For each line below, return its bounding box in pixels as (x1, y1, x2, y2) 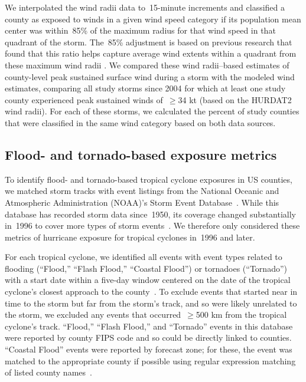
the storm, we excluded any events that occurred (5, 308, 181, 321)
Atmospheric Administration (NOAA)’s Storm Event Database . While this (5, 196, 279, 208)
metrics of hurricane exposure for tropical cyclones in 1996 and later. (5, 230, 255, 243)
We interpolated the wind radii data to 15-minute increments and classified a (5, 1, 285, 13)
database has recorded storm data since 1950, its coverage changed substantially (5, 208, 296, 220)
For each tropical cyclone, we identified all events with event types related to (5, 251, 282, 263)
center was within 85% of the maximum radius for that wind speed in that (5, 24, 276, 37)
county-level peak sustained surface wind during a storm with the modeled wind (5, 70, 295, 83)
